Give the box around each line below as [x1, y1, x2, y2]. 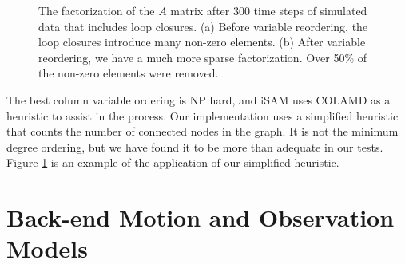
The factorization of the [38, 2, 155, 18]
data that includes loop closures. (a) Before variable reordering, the [38, 18, 368, 34]
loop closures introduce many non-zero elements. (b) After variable [38, 33, 366, 50]
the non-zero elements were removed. [38, 65, 219, 81]
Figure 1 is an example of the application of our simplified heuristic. [6, 154, 339, 171]
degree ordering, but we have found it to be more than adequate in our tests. [6, 138, 383, 155]
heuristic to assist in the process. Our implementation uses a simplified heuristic [6, 107, 399, 124]
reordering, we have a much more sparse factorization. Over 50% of [38, 49, 367, 65]
